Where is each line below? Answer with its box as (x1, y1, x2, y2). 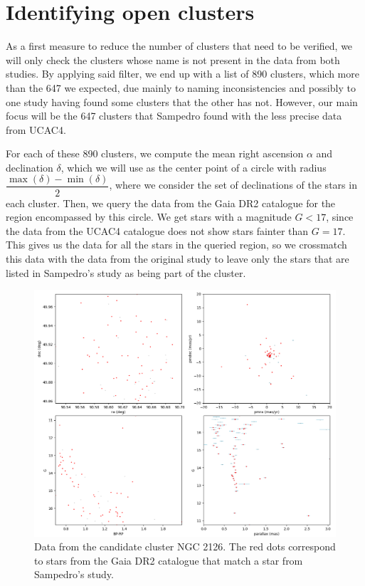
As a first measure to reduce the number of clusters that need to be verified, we (6, 38, 353, 53)
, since (326, 209, 354, 224)
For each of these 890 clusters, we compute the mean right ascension (6, 146, 304, 161)
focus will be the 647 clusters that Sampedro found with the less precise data (6, 108, 342, 123)
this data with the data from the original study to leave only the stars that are (6, 251, 349, 266)
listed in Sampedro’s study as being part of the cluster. (6, 265, 246, 280)
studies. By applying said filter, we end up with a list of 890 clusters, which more (6, 66, 359, 81)
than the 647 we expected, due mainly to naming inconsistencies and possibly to (6, 80, 356, 95)
